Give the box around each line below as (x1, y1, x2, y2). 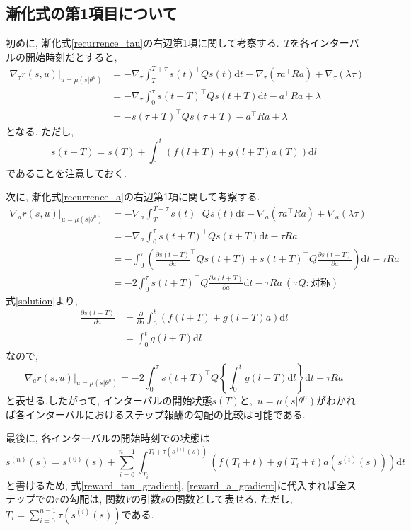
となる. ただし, (6, 123, 74, 138)
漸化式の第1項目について (6, 2, 178, 24)
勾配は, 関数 (69, 491, 125, 506)
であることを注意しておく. (6, 165, 127, 180)
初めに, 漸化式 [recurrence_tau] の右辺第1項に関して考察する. (6, 35, 279, 50)
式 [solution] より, (6, 292, 78, 307)
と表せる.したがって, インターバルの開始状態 (6, 392, 212, 407)
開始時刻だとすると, (25, 49, 117, 64)
